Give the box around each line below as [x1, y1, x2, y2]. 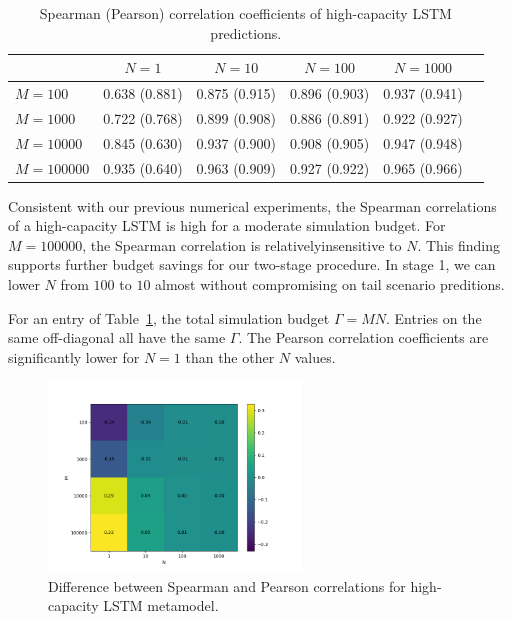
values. [294, 346, 336, 367]
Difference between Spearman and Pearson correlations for [48, 575, 406, 596]
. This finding [417, 234, 500, 255]
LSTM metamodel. [103, 595, 219, 616]
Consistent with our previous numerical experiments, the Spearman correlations [8, 195, 497, 216]
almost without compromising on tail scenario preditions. [155, 274, 505, 295]
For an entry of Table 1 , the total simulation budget [8, 307, 330, 328]
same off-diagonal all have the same [8, 327, 226, 348]
